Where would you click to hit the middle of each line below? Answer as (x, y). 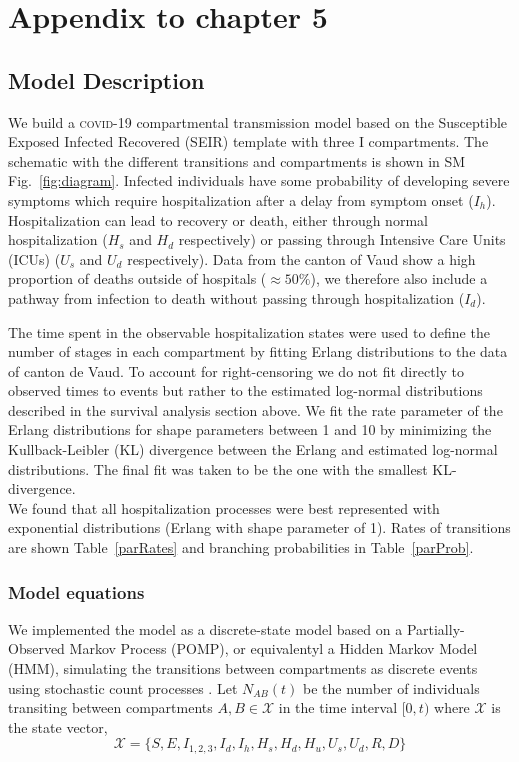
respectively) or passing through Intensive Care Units (342, 239)
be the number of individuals (391, 687)
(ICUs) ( (34, 258)
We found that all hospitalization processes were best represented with (224, 507)
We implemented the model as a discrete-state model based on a (205, 628)
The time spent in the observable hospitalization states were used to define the (249, 331)
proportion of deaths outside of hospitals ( (137, 278)
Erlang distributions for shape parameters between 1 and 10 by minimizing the (250, 429)
